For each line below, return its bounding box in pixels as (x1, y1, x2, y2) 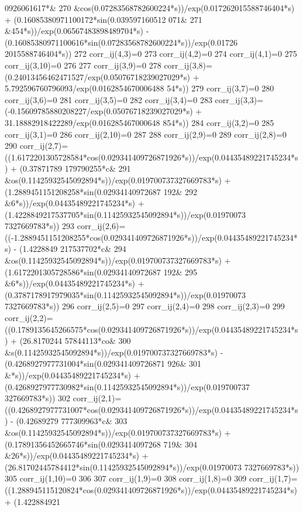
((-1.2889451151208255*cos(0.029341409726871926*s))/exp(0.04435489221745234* (5, 231, 298, 243)
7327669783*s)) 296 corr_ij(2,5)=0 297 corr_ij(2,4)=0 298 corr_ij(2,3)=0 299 (5, 300, 285, 312)
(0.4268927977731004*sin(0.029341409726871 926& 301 (5, 357, 202, 370)
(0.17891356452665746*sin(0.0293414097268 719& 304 (5, 438, 198, 450)
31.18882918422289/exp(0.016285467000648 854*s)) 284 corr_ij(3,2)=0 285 (5, 116, 274, 128)
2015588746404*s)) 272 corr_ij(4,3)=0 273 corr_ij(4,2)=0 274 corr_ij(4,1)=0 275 (5, 47, 297, 60)
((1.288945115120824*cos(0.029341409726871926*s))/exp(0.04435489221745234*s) (5, 483, 297, 496)
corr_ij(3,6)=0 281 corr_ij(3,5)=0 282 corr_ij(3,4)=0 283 (5, 93, 212, 105)
